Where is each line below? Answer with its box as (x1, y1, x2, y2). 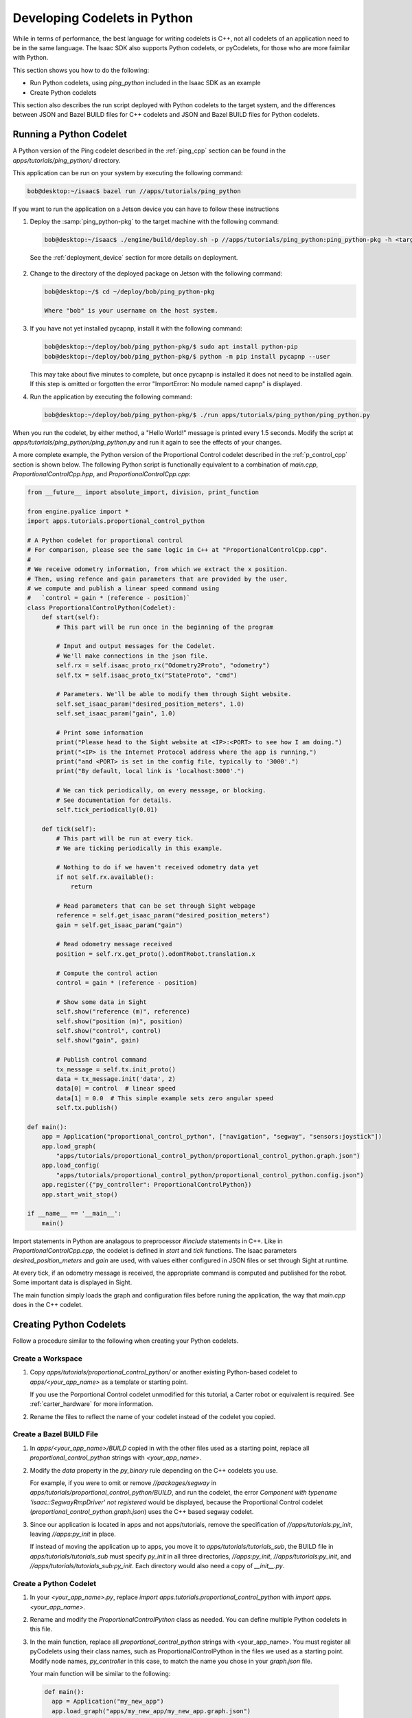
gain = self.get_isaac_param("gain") (56, 921, 183, 929)
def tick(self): (41, 825, 96, 833)
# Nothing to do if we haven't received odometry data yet (56, 863, 260, 871)
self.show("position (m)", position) (56, 1017, 183, 1025)
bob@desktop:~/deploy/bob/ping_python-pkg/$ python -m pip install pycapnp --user (44, 353, 331, 360)
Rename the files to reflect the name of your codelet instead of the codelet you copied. (30, 1412, 276, 1420)
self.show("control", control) (56, 1027, 161, 1034)
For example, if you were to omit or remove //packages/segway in (30, 1479, 216, 1487)
